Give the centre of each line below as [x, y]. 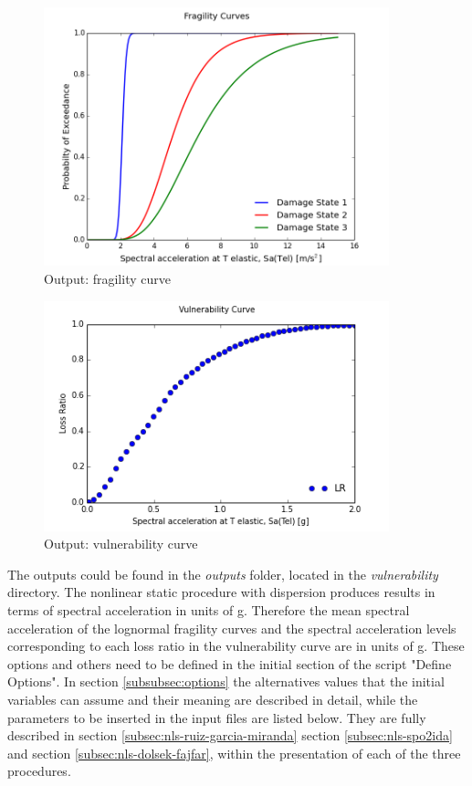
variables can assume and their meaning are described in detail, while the [213, 699]
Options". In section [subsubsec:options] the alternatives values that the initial [226, 681]
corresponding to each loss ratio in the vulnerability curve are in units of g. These [236, 646]
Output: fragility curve [107, 279]
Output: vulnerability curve [121, 544]
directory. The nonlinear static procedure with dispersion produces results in [221, 592]
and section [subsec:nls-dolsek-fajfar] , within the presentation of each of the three [234, 753]
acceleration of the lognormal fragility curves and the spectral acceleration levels [232, 628]
